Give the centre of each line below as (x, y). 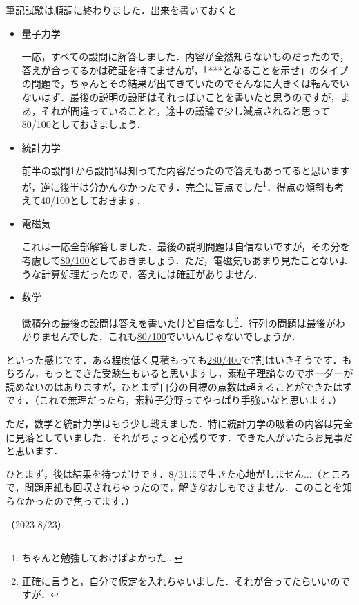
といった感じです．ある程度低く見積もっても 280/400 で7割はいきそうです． (174, 359)
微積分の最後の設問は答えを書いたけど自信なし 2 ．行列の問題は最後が (178, 322)
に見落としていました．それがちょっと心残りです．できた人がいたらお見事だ (179, 437)
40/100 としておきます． (94, 200)
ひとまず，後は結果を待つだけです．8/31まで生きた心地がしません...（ (164, 473)
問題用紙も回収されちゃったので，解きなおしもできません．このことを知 (188, 487)
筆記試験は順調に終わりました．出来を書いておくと (122, 10)
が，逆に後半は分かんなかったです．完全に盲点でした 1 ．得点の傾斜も (178, 185)
